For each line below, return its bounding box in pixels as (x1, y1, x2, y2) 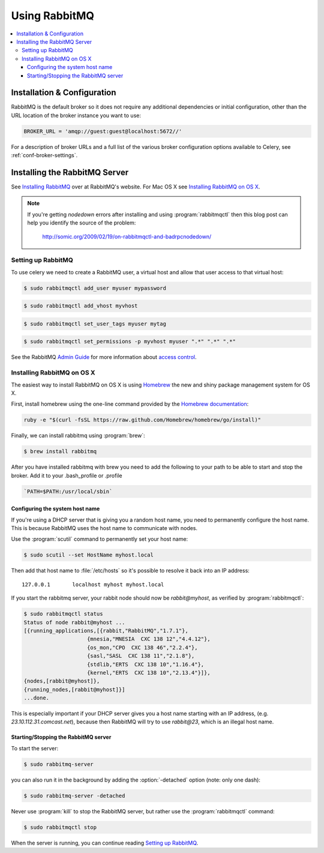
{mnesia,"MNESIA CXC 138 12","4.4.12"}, (87, 636, 211, 642)
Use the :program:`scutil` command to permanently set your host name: (11, 535, 188, 543)
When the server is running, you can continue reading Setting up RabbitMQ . (11, 839, 199, 846)
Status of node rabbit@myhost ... (23, 619, 125, 625)
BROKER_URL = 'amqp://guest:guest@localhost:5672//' (23, 128, 182, 134)
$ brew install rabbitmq (23, 448, 97, 455)
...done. (23, 695, 50, 702)
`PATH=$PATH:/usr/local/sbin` (23, 488, 113, 495)
